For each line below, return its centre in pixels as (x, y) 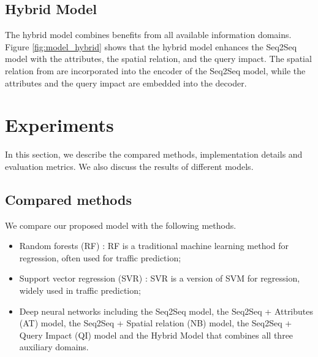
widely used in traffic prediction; (80, 290)
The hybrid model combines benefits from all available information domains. (148, 35)
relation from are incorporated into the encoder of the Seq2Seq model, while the (155, 70)
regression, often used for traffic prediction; (100, 257)
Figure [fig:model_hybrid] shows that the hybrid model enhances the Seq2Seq (151, 46)
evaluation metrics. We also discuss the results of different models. (129, 166)
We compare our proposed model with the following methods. (121, 225)
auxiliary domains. (54, 347)
